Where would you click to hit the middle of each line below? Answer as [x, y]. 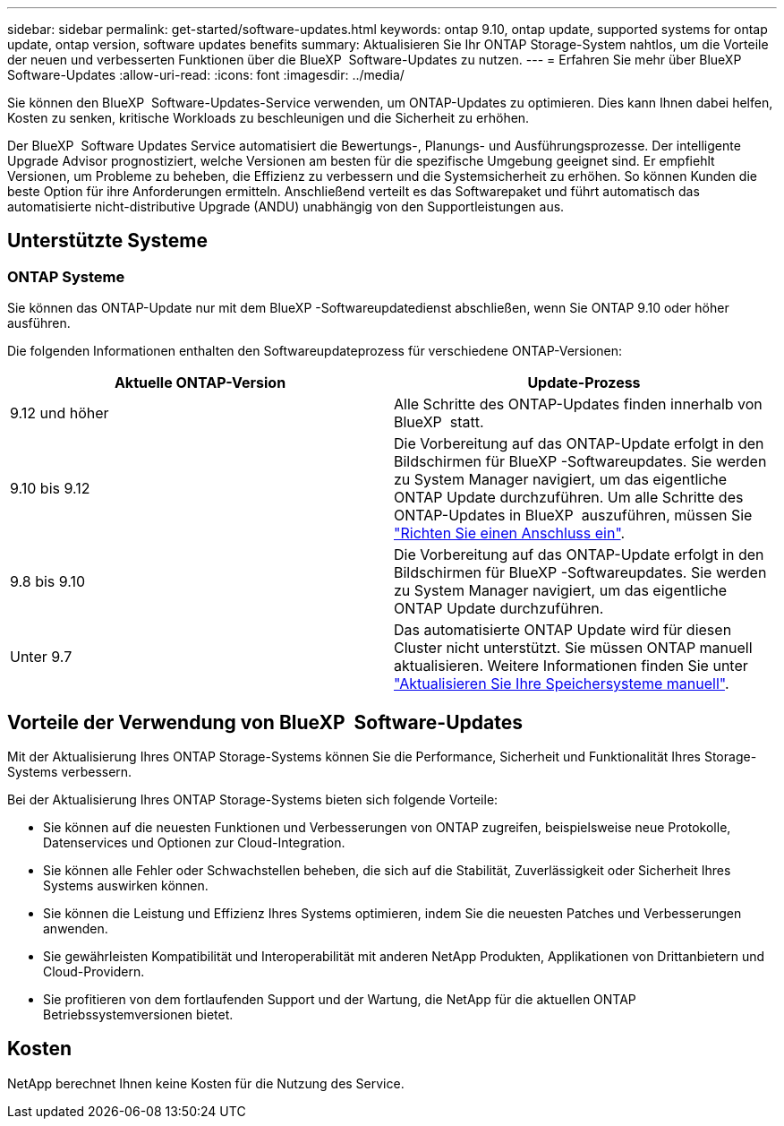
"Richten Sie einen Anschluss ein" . [510, 533]
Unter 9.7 [41, 657]
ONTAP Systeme [66, 276]
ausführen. [39, 323]
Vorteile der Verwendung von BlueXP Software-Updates [265, 722]
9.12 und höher [60, 413]
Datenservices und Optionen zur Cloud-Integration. [194, 843]
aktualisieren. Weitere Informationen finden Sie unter [571, 666]
